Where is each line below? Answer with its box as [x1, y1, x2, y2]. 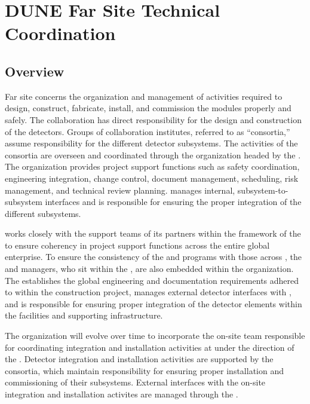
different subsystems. [5, 207, 81, 219]
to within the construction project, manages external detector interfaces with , [5, 286, 291, 298]
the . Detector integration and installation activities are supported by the [5, 353, 274, 365]
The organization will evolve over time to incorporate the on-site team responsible [5, 329, 305, 342]
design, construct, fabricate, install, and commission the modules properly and [5, 102, 291, 114]
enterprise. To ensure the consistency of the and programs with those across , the [5, 250, 302, 263]
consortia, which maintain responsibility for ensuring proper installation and [5, 364, 284, 377]
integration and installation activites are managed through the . [5, 388, 238, 400]
